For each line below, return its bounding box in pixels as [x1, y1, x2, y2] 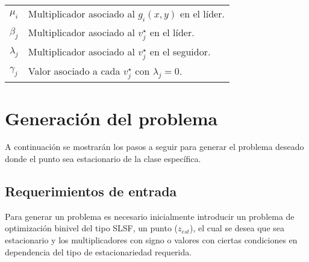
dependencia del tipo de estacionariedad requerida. [5, 245, 192, 258]
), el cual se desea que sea [190, 222, 284, 234]
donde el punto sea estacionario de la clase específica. [5, 152, 201, 165]
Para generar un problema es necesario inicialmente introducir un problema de [5, 210, 295, 222]
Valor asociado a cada [28, 64, 120, 78]
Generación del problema [5, 105, 218, 130]
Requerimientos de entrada [5, 182, 177, 201]
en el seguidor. [149, 45, 211, 59]
